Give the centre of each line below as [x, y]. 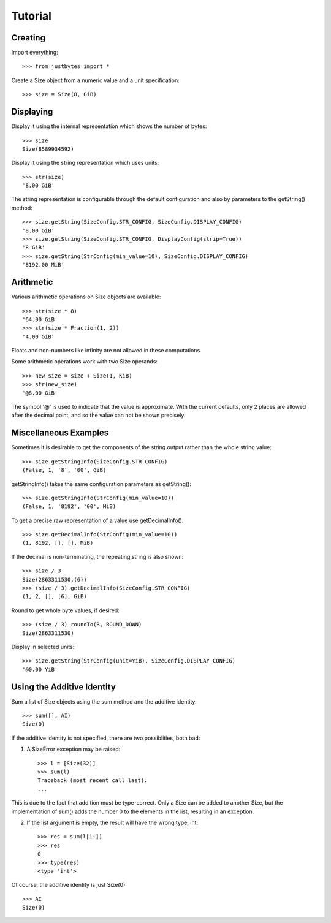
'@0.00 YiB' [40, 669]
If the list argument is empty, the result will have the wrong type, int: [112, 822]
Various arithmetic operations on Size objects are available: [86, 297]
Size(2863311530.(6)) [55, 579]
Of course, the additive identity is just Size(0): [69, 885]
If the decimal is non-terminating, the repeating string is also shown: [97, 556]
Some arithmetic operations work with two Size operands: [85, 362]
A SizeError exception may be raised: [74, 749]
